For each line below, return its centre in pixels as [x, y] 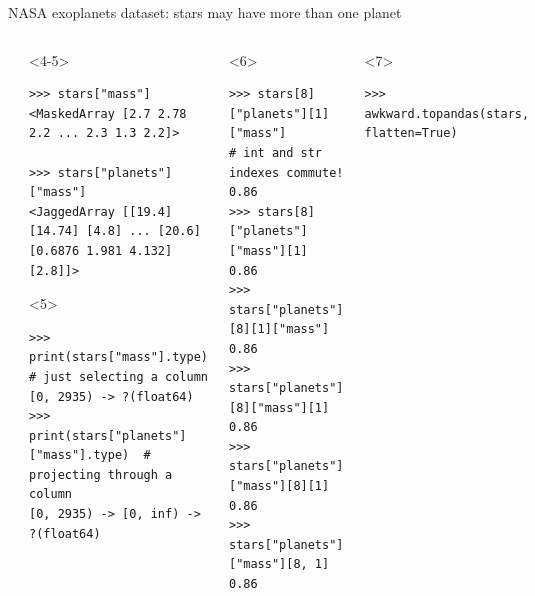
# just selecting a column [118, 376]
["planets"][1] [279, 113]
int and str [283, 152]
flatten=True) [411, 133]
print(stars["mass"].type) [118, 357]
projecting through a [101, 474]
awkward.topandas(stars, [447, 113]
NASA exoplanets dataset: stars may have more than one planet [205, 12]
